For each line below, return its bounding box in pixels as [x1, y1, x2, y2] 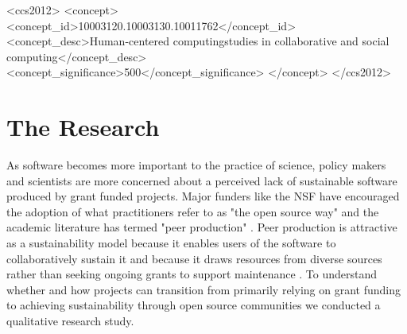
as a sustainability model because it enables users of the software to [6, 235, 336, 251]
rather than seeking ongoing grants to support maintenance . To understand [6, 266, 378, 282]
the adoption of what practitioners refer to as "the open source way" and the [6, 203, 379, 219]
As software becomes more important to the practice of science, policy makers [6, 157, 386, 173]
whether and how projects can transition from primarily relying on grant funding [6, 281, 401, 297]
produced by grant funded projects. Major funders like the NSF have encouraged [6, 188, 400, 204]
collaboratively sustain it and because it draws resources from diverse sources [6, 250, 382, 266]
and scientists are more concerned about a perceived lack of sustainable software [6, 172, 397, 188]
